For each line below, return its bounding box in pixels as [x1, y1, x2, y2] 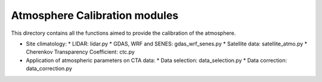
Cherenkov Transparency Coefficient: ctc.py [26, 48, 135, 55]
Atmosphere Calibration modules [11, 9, 179, 22]
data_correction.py [26, 65, 73, 72]
